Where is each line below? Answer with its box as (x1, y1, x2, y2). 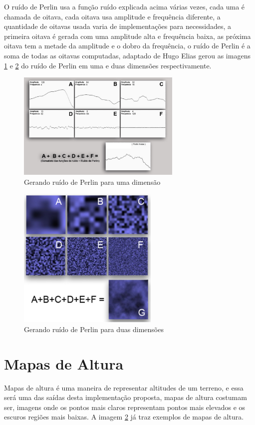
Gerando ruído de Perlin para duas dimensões (24, 324, 164, 334)
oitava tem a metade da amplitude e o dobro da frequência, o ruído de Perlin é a (4, 40, 251, 51)
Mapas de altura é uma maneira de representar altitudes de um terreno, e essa (4, 382, 244, 393)
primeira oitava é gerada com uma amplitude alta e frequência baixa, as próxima (4, 30, 251, 41)
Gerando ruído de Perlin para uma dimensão (24, 176, 161, 187)
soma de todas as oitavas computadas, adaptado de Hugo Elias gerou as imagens (4, 50, 251, 60)
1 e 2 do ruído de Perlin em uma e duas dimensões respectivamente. (4, 60, 212, 70)
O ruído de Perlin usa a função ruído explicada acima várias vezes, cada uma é (4, 1, 245, 11)
